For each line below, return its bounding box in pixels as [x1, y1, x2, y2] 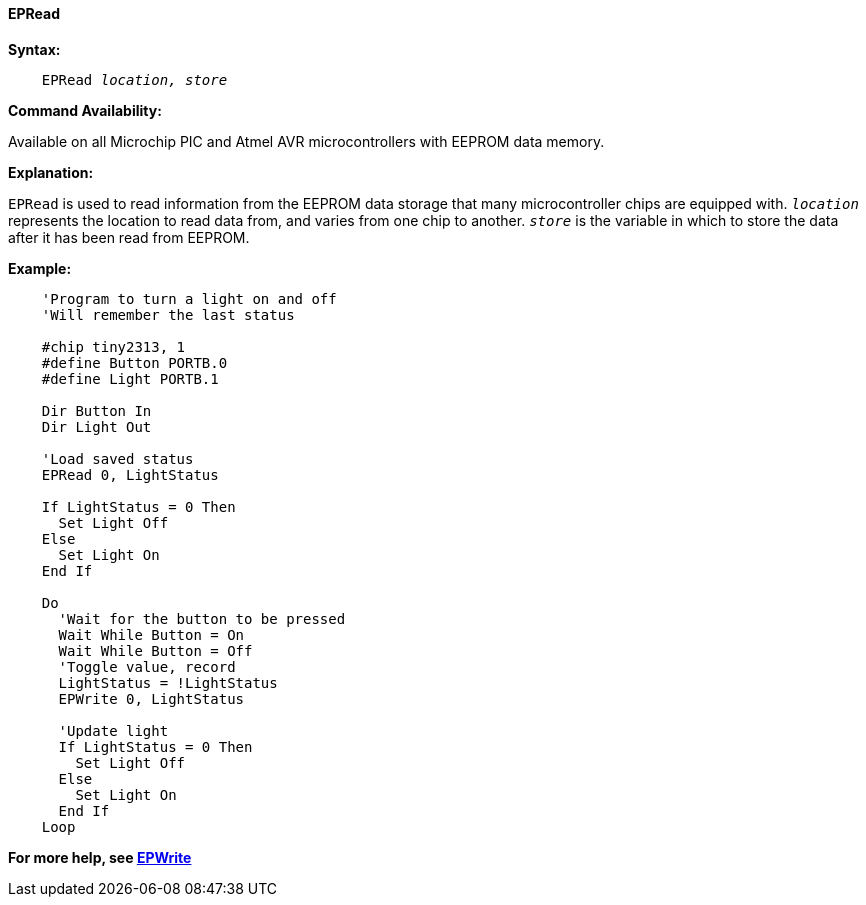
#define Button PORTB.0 [41, 354, 228, 371]
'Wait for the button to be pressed [58, 610, 346, 627]
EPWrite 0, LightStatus [58, 690, 245, 707]
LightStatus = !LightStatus [58, 674, 278, 691]
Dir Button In [41, 402, 152, 419]
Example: [8, 259, 72, 277]
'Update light [58, 722, 169, 739]
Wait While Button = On [58, 626, 245, 643]
